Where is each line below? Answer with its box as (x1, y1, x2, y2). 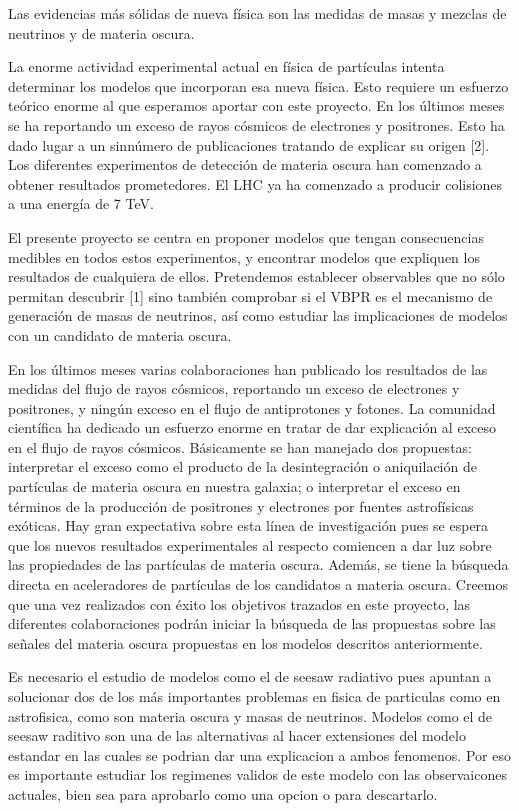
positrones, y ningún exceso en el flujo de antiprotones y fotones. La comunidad (8, 397, 496, 418)
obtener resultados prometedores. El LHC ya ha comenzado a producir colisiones (8, 173, 503, 194)
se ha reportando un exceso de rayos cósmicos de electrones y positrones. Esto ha (8, 114, 505, 135)
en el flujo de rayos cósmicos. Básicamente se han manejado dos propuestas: (8, 436, 472, 457)
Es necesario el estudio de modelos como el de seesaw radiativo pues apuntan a (8, 666, 492, 687)
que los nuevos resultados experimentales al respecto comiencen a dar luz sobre (8, 534, 492, 555)
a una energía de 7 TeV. (8, 193, 154, 214)
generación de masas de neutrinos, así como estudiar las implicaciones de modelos (8, 305, 508, 326)
